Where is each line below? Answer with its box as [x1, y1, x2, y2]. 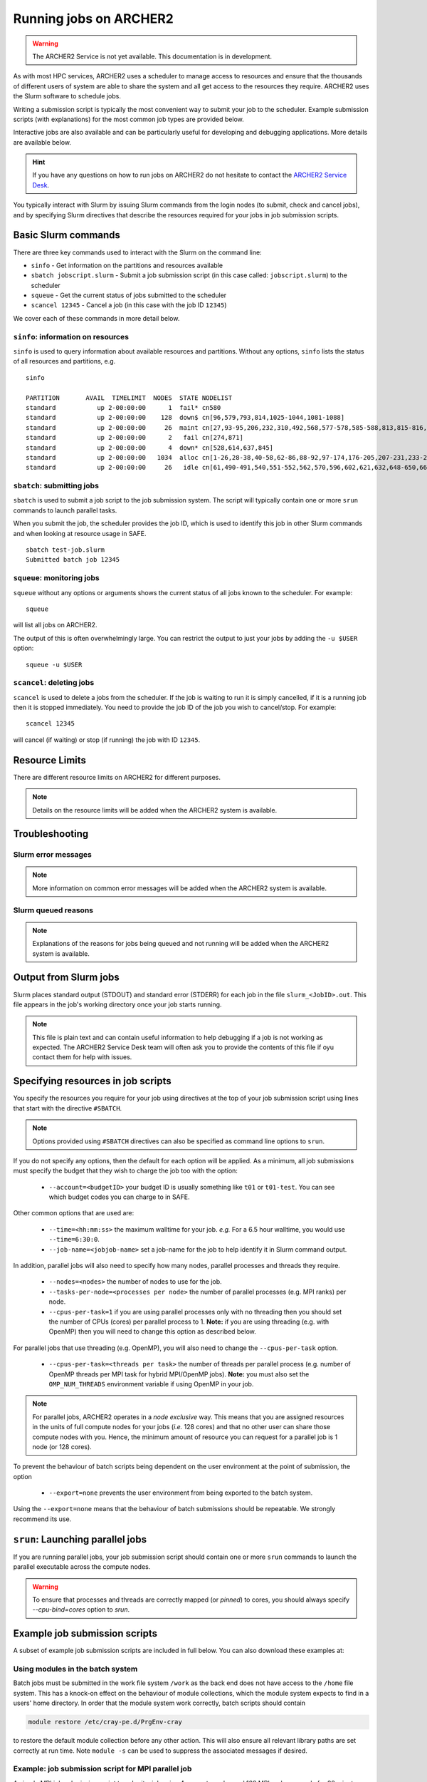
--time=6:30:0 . [48, 1235, 100, 1244]
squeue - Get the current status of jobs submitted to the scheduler [31, 291, 227, 299]
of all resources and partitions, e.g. [13, 357, 116, 366]
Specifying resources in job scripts [13, 1075, 172, 1087]
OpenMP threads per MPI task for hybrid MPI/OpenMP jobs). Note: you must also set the [48, 1369, 310, 1379]
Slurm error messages [13, 850, 93, 860]
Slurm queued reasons [13, 905, 94, 915]
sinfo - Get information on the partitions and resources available [31, 261, 223, 269]
